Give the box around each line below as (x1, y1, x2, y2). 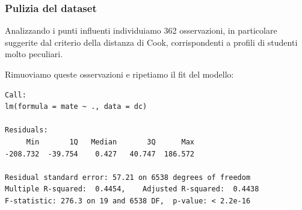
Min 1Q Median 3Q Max (26, 137, 194, 146)
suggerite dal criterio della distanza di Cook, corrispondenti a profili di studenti (5, 36, 298, 48)
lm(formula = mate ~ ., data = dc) (5, 102, 147, 111)
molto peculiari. (5, 48, 63, 60)
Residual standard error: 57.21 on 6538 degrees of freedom (5, 173, 251, 182)
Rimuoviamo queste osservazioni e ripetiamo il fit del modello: (5, 68, 234, 80)
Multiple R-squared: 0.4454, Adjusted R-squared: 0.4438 (5, 185, 259, 194)
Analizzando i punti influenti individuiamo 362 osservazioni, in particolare (5, 24, 277, 37)
